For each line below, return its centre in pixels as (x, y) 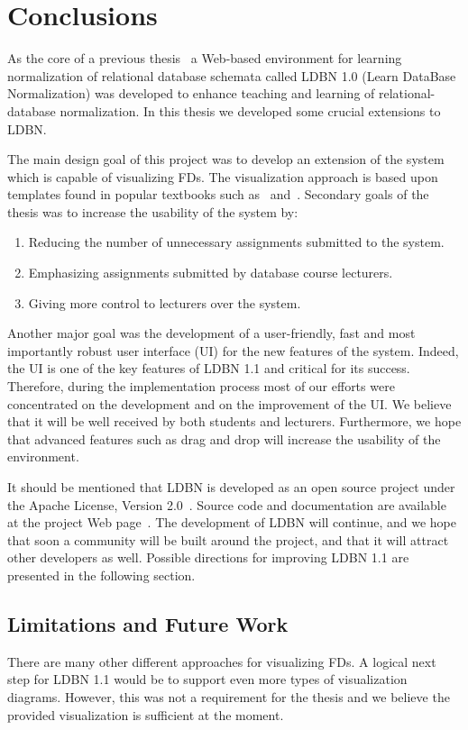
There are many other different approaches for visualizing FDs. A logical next (222, 661)
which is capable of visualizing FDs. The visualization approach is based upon (223, 176)
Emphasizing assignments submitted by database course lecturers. (211, 273)
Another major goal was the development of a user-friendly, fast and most (211, 333)
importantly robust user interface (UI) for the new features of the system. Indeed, (233, 350)
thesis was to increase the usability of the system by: (153, 211)
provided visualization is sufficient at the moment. (146, 714)
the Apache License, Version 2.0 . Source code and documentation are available (227, 504)
